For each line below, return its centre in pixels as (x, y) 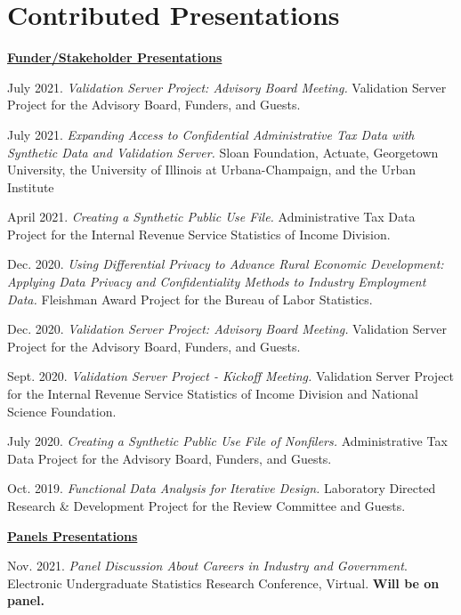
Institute (31, 186)
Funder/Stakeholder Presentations (115, 57)
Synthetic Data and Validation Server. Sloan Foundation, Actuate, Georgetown (223, 152)
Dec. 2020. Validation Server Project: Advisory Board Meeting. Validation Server (227, 329)
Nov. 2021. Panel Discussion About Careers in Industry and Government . (207, 566)
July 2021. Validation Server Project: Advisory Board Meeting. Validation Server (227, 87)
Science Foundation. (62, 411)
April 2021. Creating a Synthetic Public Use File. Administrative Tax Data (211, 217)
